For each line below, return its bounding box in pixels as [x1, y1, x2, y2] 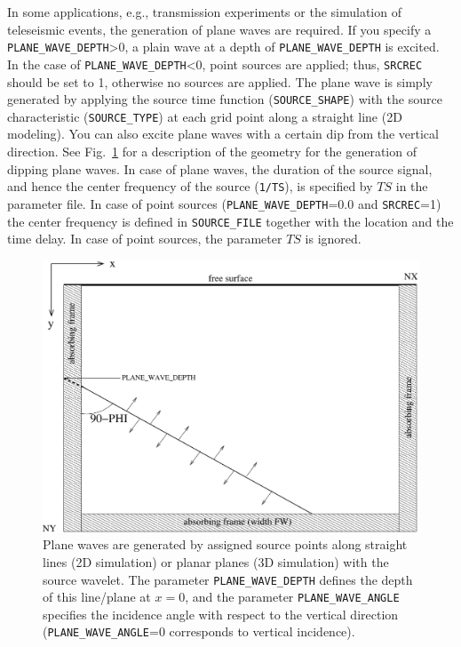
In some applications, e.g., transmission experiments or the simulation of [7, 3, 401, 20]
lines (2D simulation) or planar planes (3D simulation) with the [43, 552, 389, 571]
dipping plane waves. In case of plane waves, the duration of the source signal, [7, 159, 433, 178]
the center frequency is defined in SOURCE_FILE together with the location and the [7, 212, 454, 230]
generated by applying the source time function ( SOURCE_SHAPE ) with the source [7, 90, 442, 108]
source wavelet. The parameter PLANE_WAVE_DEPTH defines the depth [43, 570, 413, 588]
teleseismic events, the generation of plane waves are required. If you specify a [7, 20, 432, 38]
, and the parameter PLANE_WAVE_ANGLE [185, 587, 400, 606]
